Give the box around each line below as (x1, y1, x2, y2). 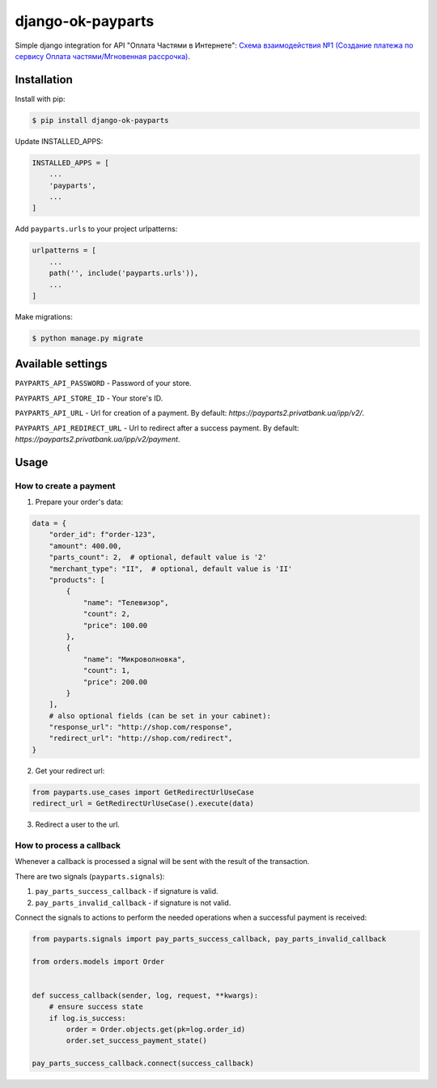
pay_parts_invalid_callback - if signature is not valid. (35, 898, 231, 908)
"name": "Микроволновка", (83, 654, 186, 663)
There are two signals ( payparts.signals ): (15, 871, 165, 881)
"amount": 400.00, (49, 541, 122, 550)
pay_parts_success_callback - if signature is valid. (35, 887, 218, 896)
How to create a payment (15, 480, 117, 491)
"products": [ (49, 575, 105, 585)
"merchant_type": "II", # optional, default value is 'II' (49, 564, 293, 574)
